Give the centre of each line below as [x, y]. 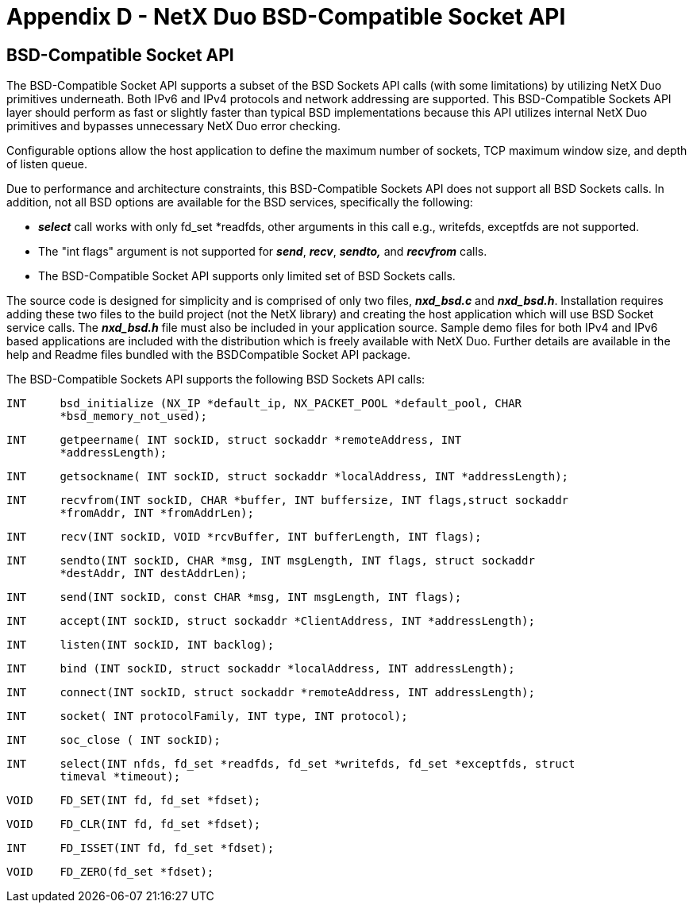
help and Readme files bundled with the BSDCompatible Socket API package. [209, 355]
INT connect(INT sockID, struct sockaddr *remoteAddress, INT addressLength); [271, 693]
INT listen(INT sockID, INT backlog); [141, 645]
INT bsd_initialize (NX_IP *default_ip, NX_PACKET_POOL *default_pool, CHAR [264, 404]
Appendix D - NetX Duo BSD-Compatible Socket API [286, 17]
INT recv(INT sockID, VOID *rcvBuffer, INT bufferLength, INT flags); [244, 537]
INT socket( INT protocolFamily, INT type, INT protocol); [207, 716]
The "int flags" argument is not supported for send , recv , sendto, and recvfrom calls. [263, 252]
